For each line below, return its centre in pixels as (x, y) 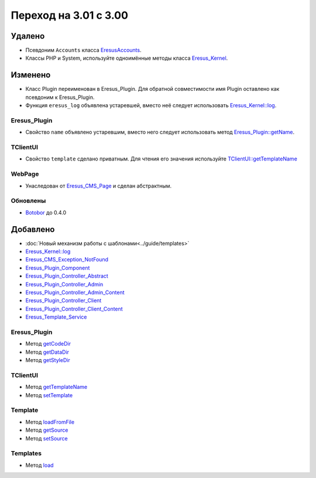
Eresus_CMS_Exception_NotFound (67, 260)
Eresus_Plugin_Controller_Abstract (67, 276)
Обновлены (28, 201)
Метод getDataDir (47, 352)
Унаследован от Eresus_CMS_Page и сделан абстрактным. (99, 186)
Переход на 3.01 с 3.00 (70, 15)
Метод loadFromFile (50, 422)
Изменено (31, 75)
